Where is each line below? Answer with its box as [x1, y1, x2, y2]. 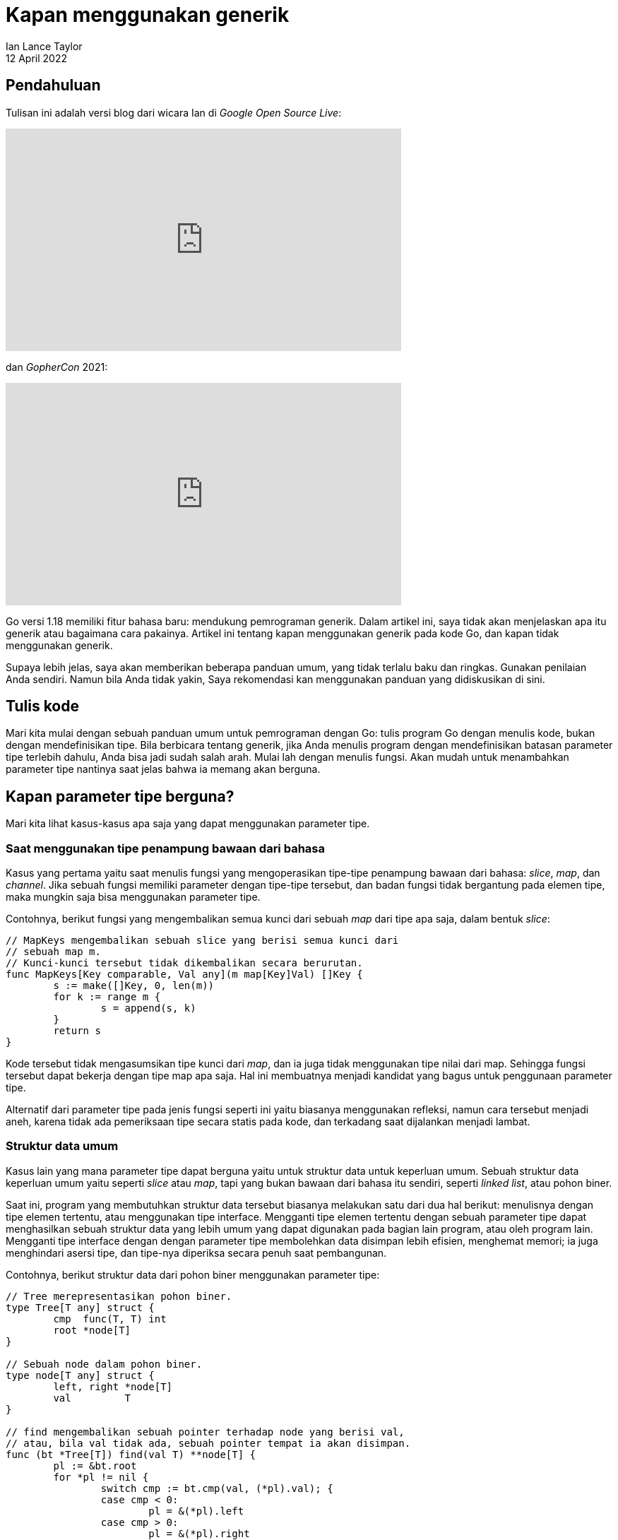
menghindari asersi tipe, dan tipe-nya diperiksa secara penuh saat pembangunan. [6, 1246, 387, 1259]
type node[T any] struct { [6, 1369, 155, 1381]
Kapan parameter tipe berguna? [6, 787, 234, 805]
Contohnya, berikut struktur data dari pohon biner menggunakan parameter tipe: [6, 1268, 380, 1281]
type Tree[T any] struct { [6, 1301, 155, 1313]
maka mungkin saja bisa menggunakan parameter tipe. [6, 891, 261, 904]
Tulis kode [6, 697, 79, 716]
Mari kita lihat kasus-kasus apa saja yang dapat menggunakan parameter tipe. [6, 817, 370, 830]
